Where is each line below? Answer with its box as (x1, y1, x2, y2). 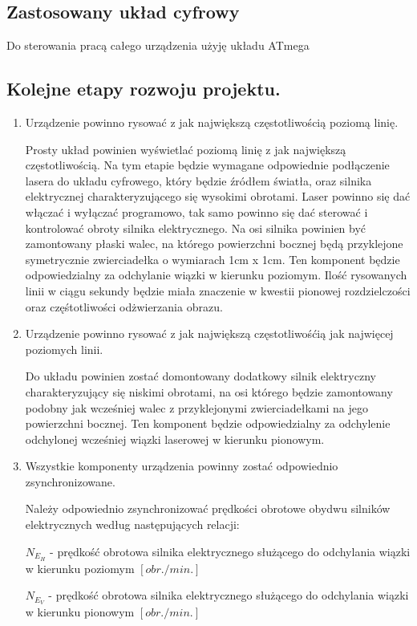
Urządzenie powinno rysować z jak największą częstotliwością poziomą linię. (25, 114, 399, 130)
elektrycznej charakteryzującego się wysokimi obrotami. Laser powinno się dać (25, 188, 411, 205)
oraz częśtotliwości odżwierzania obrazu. (25, 298, 223, 315)
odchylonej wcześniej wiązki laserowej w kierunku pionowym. (25, 430, 325, 447)
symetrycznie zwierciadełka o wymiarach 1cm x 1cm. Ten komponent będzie (25, 250, 400, 267)
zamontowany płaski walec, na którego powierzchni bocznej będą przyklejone (25, 235, 403, 252)
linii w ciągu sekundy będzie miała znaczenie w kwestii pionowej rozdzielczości (25, 282, 411, 299)
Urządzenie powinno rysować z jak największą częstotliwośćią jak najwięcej (25, 325, 394, 342)
